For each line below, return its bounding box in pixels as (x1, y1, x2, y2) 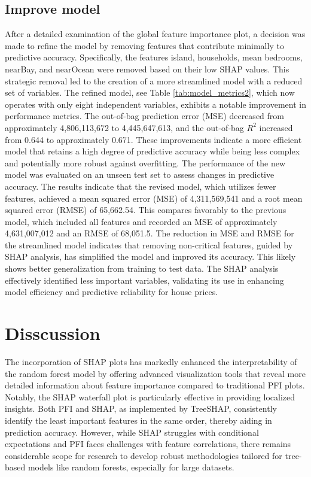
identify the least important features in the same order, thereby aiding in (5, 414, 272, 426)
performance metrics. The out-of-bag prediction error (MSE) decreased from (5, 110, 284, 122)
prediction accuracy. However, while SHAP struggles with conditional (5, 426, 259, 438)
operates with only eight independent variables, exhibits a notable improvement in (5, 98, 306, 110)
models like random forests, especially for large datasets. (28, 461, 234, 473)
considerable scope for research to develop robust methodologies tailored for (5, 449, 282, 461)
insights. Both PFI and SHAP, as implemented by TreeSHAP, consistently (5, 402, 277, 415)
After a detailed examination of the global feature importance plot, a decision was (5, 28, 306, 40)
